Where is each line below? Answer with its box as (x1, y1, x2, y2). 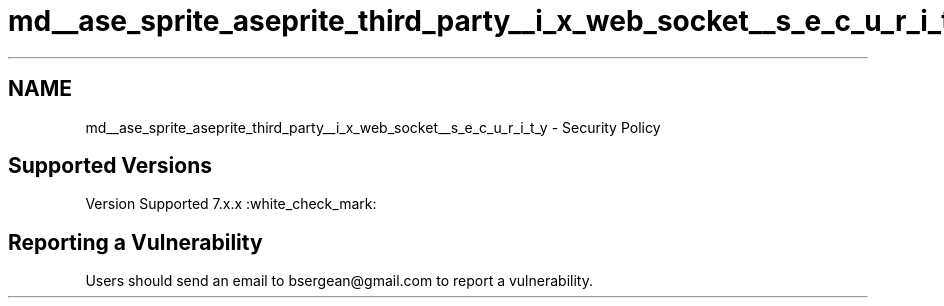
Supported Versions (8, 153, 212, 179)
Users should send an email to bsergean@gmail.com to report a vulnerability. (85, 272, 593, 290)
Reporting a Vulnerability (8, 229, 263, 255)
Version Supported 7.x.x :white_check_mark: (85, 195, 377, 213)
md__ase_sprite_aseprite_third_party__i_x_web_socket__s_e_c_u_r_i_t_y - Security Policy (85, 118, 661, 136)
